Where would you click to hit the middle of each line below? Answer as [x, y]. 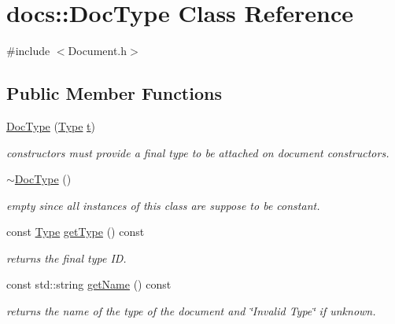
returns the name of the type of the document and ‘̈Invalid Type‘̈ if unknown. [191, 311]
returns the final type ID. [66, 258]
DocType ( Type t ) [51, 125]
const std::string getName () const [89, 284]
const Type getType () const [76, 232]
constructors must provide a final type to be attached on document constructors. [198, 152]
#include [28, 51]
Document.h [98, 51]
